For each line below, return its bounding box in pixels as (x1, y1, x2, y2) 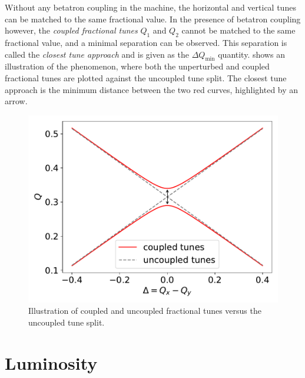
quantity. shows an (218, 48, 285, 60)
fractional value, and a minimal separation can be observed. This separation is (5, 36, 287, 48)
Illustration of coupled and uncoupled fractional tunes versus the (28, 304, 261, 317)
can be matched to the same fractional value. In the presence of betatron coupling (5, 12, 301, 25)
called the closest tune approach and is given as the (5, 48, 189, 60)
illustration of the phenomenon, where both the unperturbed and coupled (5, 60, 270, 72)
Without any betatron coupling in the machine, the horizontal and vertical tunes (5, 1, 296, 13)
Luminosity (5, 350, 98, 374)
